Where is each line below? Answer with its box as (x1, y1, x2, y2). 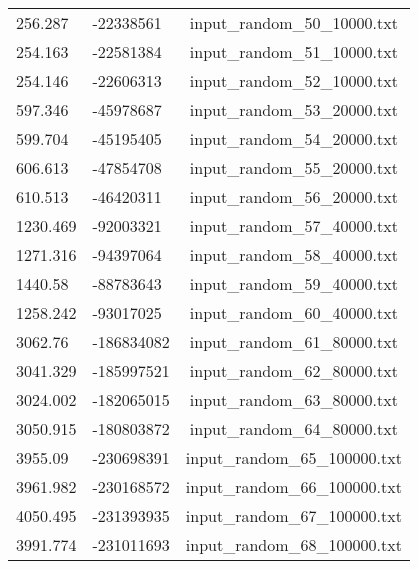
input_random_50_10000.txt (189, 11, 398, 34)
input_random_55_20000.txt (189, 156, 398, 179)
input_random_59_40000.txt (189, 272, 398, 295)
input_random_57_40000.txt (189, 214, 398, 237)
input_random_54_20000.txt (189, 127, 398, 150)
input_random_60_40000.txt (189, 301, 398, 324)
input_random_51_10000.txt (189, 40, 398, 63)
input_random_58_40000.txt (189, 243, 398, 266)
